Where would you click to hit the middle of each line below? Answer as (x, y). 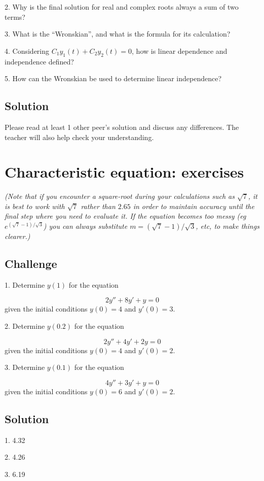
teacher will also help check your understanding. (79, 137)
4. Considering (27, 50)
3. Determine (25, 367)
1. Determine (25, 284)
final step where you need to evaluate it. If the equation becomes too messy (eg (125, 216)
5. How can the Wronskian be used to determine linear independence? (113, 78)
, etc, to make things (228, 226)
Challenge (31, 264)
